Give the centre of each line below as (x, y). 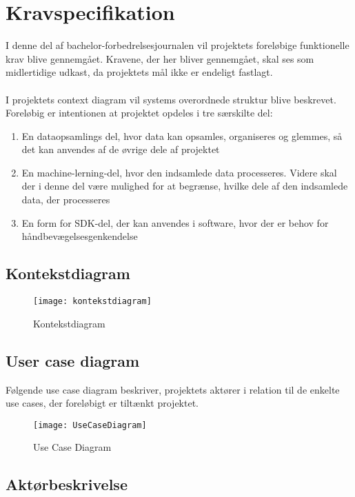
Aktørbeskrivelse (67, 484)
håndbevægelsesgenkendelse (80, 236)
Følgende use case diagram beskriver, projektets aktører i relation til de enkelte (173, 389)
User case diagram (73, 360)
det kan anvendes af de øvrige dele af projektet (121, 149)
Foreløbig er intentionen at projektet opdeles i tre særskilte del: (139, 113)
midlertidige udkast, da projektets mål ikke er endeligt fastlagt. (139, 72)
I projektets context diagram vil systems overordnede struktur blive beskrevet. (171, 99)
